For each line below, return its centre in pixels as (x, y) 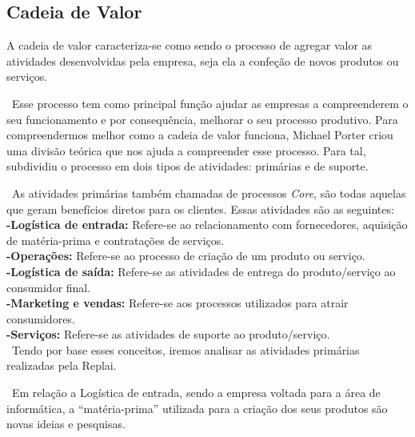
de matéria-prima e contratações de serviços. (116, 240)
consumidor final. (49, 287)
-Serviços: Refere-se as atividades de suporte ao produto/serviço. (168, 334)
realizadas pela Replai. (62, 365)
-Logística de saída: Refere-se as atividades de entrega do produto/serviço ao (201, 271)
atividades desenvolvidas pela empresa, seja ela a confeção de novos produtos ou (203, 60)
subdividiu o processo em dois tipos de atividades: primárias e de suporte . (188, 166)
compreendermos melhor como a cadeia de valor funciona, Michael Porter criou (200, 135)
